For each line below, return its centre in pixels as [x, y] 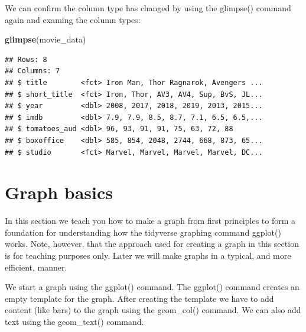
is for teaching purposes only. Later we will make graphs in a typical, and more [148, 255]
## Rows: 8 [26, 59]
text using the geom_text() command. [74, 321]
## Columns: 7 [32, 71]
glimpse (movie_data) [45, 39]
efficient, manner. [36, 267]
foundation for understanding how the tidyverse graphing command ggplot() [143, 232]
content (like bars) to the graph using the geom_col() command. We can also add [153, 310]
